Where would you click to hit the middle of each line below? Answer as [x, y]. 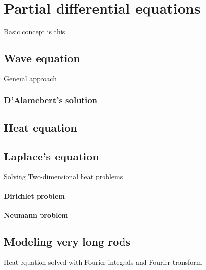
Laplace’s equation [51, 156]
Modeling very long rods [67, 241]
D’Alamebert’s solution [51, 100]
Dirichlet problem [34, 195]
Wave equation [42, 58]
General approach [30, 78]
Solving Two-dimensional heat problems [63, 176]
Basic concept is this [35, 32]
